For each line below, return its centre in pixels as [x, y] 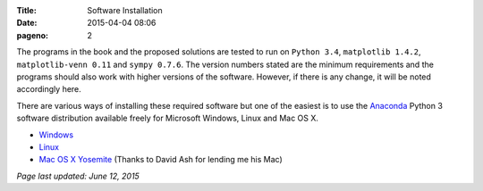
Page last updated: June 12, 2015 [78, 176]
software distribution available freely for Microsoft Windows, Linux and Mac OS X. [168, 118]
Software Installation [125, 10]
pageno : [33, 35]
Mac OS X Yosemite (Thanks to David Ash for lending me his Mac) [161, 160]
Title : [27, 10]
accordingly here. [49, 89]
